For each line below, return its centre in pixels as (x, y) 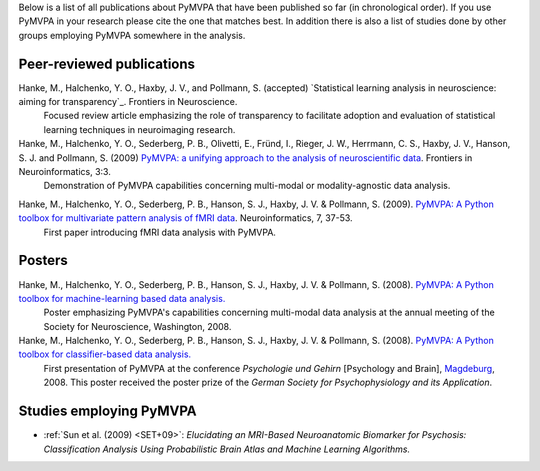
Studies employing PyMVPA (107, 411)
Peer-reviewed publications (106, 63)
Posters (43, 260)
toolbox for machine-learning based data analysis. (122, 298)
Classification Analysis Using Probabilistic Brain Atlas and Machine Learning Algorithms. (226, 449)
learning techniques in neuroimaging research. (139, 129)
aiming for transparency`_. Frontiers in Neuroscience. (128, 102)
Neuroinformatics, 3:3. (65, 172)
